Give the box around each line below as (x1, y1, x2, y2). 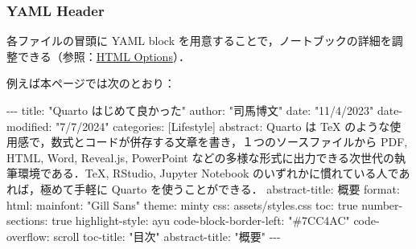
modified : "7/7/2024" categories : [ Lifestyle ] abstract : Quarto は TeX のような (6, 117, 390, 134)
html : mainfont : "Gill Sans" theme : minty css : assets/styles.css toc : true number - (6, 196, 403, 213)
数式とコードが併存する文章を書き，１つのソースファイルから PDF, (51, 133, 408, 150)
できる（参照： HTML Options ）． (17, 47, 190, 64)
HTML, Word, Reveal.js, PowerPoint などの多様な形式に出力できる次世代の (6, 149, 395, 165)
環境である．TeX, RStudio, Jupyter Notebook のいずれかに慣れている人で (17, 165, 399, 182)
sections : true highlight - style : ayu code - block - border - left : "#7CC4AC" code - (6, 212, 380, 229)
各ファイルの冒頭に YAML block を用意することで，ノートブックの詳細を (6, 32, 392, 49)
